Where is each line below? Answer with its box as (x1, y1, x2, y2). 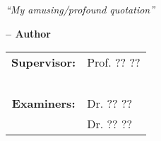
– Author (6, 26, 51, 40)
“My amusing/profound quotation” (6, 2, 155, 16)
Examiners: (11, 95, 76, 112)
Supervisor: (11, 54, 76, 71)
